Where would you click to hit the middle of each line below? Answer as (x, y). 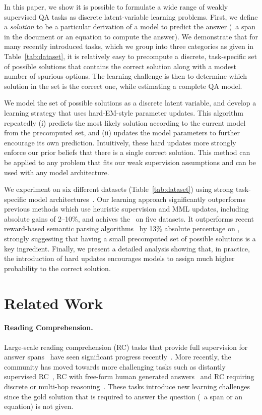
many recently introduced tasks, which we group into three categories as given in (129, 46)
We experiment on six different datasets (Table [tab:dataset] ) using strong (119, 189)
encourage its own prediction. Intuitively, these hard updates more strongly (120, 142)
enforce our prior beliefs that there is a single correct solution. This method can (127, 152)
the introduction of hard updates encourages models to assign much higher (119, 258)
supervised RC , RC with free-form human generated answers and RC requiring (129, 376)
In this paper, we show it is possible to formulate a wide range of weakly (116, 7)
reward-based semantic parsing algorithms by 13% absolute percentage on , (122, 228)
